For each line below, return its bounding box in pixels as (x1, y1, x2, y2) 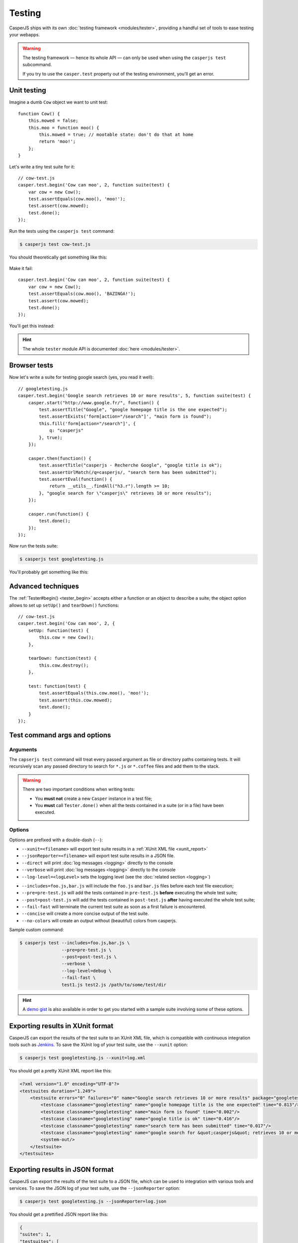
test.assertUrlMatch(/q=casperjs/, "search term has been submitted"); (39, 469, 217, 475)
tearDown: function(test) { (28, 655, 97, 661)
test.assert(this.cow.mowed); (39, 697, 113, 703)
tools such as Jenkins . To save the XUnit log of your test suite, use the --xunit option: (9, 1042, 188, 1048)
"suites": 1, (19, 1232, 52, 1238)
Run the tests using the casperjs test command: (9, 228, 115, 234)
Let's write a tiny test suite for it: (9, 164, 75, 170)
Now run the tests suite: (9, 543, 58, 549)
